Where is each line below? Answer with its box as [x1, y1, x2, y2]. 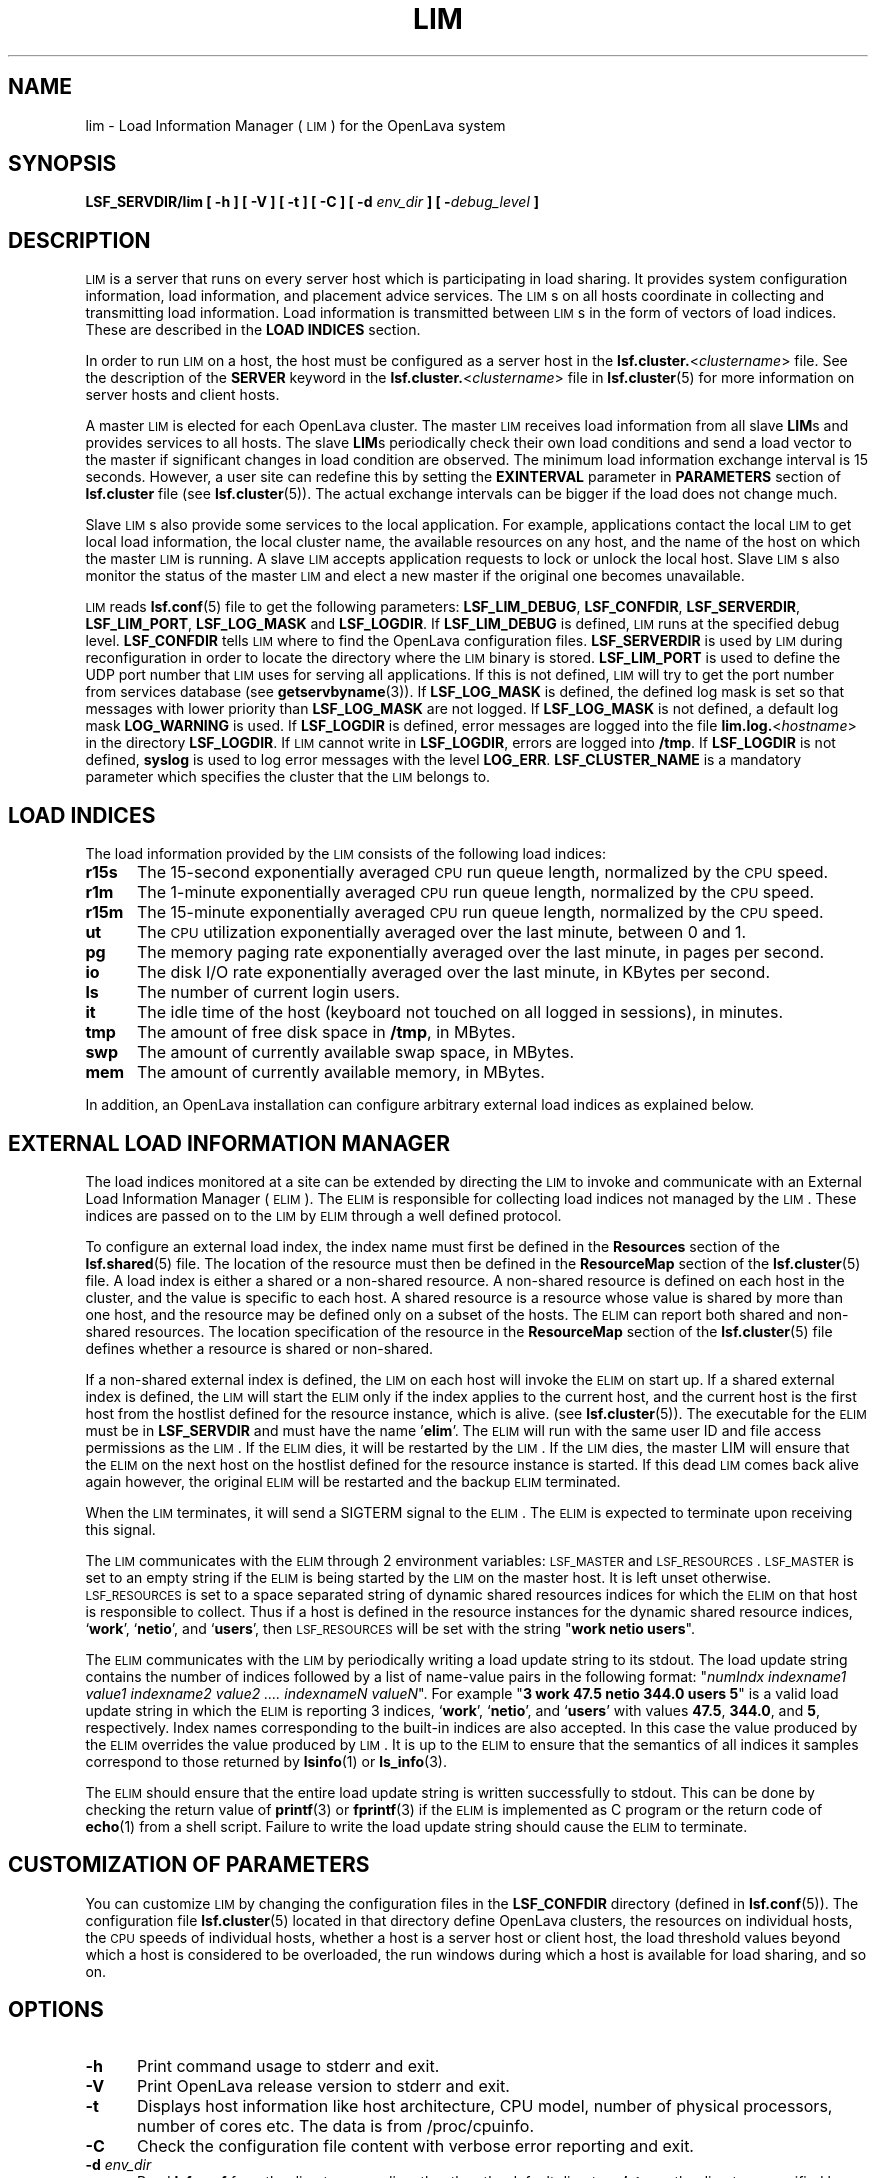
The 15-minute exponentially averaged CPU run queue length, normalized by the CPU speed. [136, 902, 824, 923]
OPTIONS [8, 1997, 104, 2023]
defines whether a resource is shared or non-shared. [85, 1339, 434, 1357]
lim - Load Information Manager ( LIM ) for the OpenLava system [85, 116, 506, 134]
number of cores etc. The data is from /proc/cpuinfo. [136, 2115, 535, 2136]
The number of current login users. [136, 982, 400, 1003]
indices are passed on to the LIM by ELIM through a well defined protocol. [85, 1206, 562, 1224]
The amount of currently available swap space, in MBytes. [136, 1042, 575, 1063]
